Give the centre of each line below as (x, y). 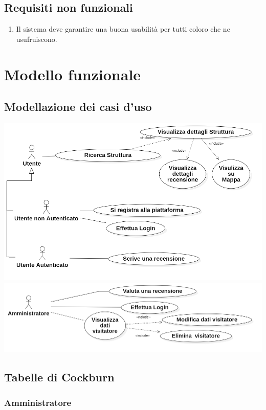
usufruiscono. (37, 39)
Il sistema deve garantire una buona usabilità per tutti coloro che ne (123, 29)
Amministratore (38, 402)
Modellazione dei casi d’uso (78, 107)
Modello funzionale (73, 74)
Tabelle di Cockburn (59, 377)
